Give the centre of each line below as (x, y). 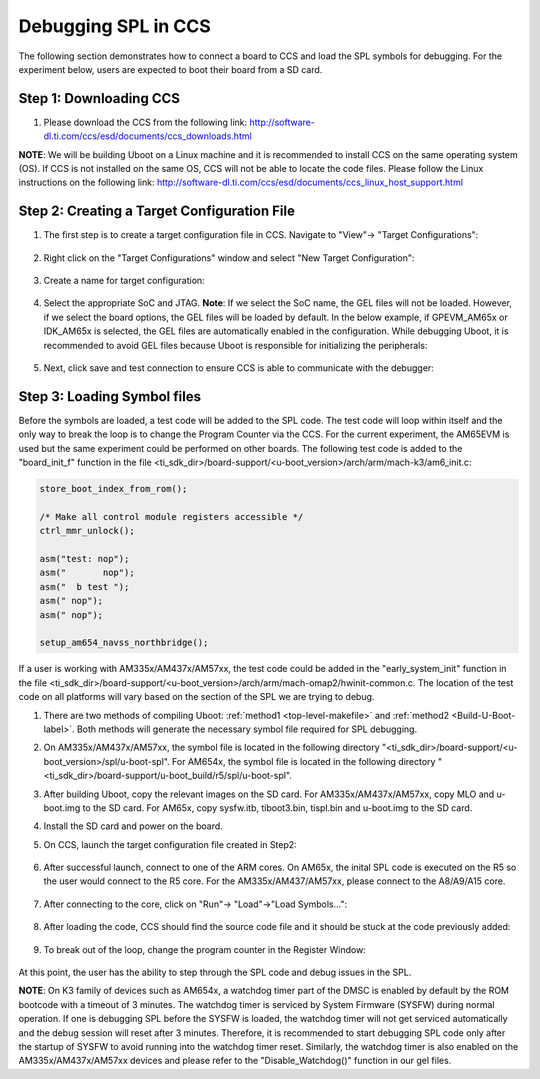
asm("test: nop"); (84, 559)
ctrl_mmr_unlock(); (87, 531)
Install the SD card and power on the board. (133, 826)
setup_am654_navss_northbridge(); (124, 643)
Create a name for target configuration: (124, 281)
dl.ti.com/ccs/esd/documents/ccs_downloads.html (147, 136)
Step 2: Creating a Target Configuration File (156, 211)
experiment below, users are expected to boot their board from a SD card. (170, 69)
